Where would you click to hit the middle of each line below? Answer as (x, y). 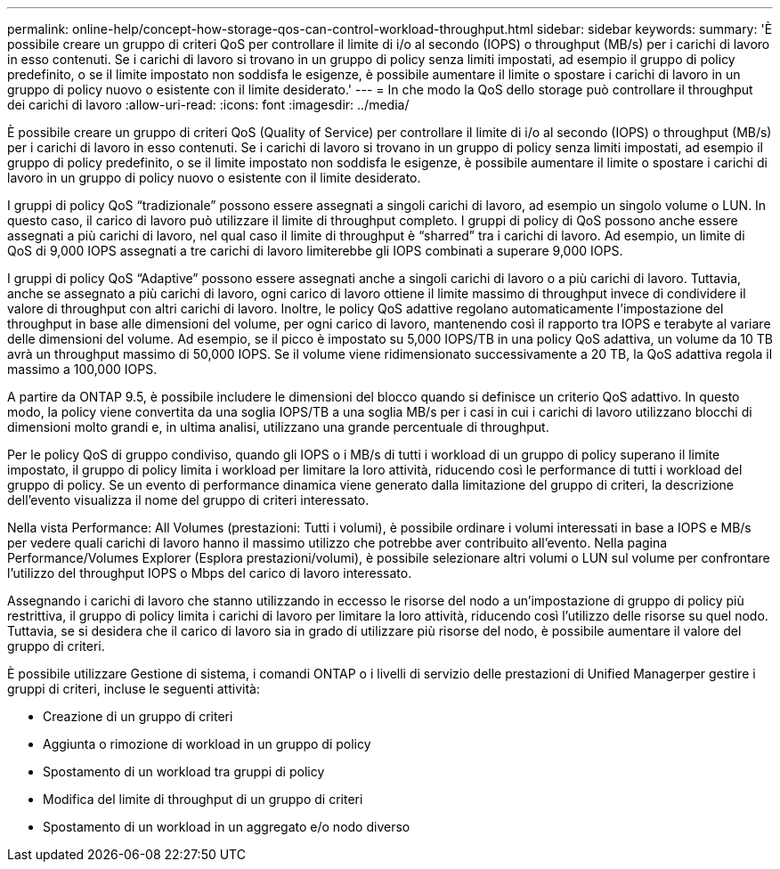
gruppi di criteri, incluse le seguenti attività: (134, 689)
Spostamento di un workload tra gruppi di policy (184, 772)
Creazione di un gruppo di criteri (138, 716)
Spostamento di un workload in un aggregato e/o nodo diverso (227, 827)
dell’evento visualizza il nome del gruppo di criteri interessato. (188, 500)
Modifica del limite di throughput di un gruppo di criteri (203, 799)
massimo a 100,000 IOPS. (82, 369)
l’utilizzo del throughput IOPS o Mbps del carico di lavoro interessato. (210, 573)
